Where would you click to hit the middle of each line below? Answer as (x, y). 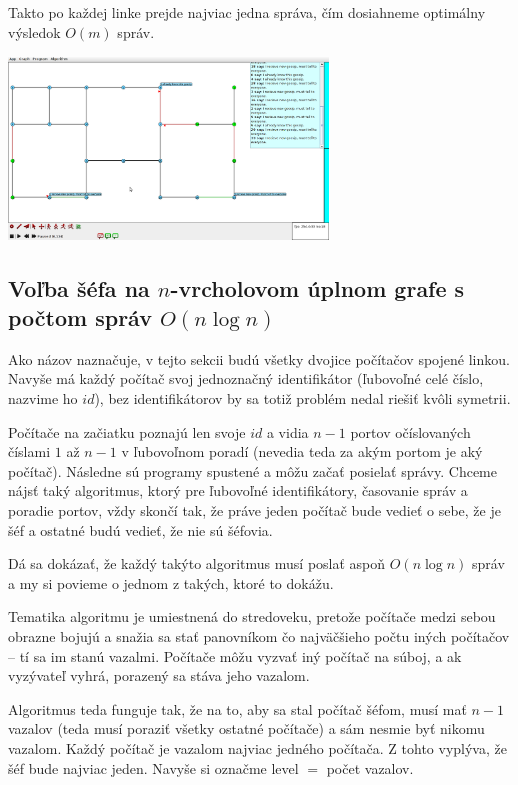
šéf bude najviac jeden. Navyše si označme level (153, 767)
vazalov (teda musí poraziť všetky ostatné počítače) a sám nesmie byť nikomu (246, 728)
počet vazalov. (370, 767)
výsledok (34, 31)
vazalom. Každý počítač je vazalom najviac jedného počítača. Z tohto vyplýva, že (257, 747)
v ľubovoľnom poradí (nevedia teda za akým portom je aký (302, 451)
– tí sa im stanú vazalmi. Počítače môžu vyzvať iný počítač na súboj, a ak (235, 655)
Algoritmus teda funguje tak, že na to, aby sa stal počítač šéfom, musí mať (237, 708)
